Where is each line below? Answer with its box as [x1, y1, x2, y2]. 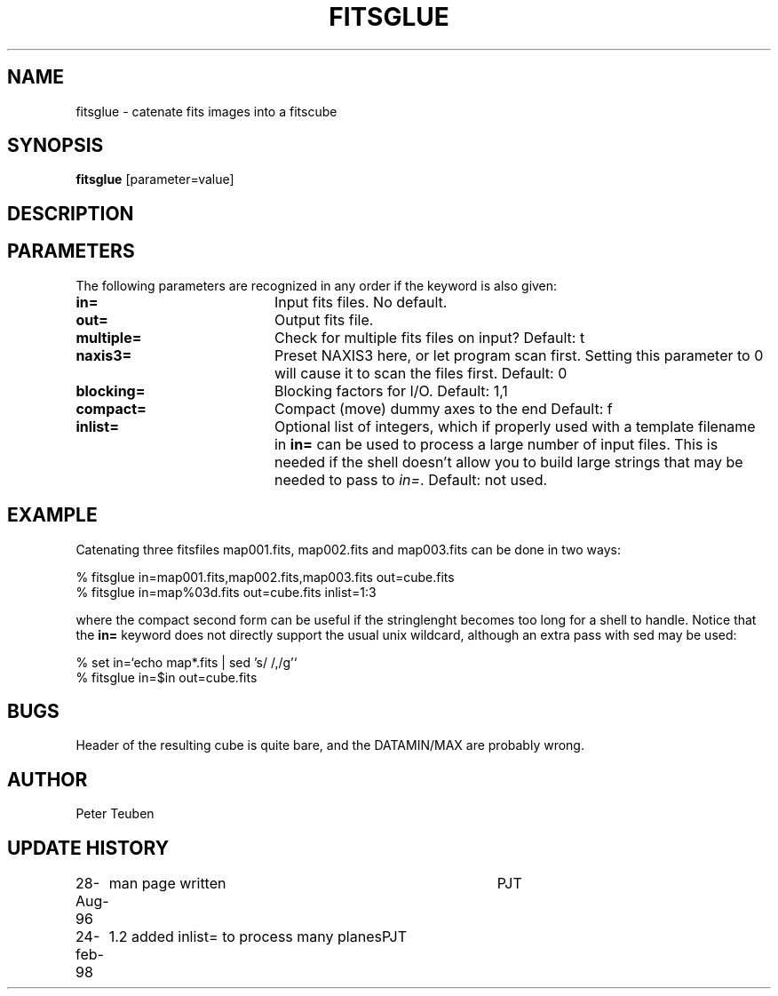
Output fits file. [274, 310, 374, 329]
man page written [108, 874, 226, 893]
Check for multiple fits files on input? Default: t [274, 328, 585, 347]
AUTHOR [7, 768, 88, 791]
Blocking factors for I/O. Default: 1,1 [274, 381, 508, 400]
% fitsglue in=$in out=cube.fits [75, 669, 258, 685]
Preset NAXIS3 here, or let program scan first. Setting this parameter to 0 [274, 346, 764, 364]
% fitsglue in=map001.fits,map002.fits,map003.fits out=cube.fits [75, 569, 455, 585]
